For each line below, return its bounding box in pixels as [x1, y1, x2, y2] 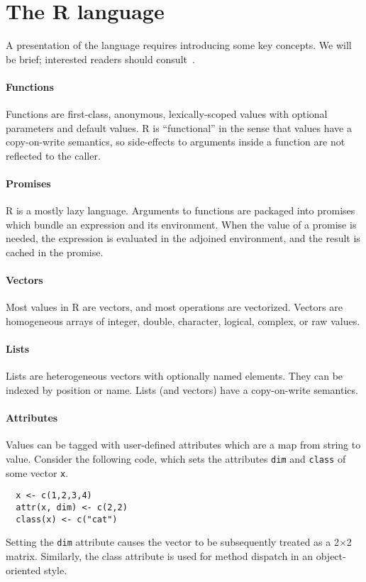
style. [44, 562, 67, 577]
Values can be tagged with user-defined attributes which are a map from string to [6, 437, 361, 452]
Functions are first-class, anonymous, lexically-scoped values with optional [6, 106, 328, 121]
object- [316, 548, 346, 563]
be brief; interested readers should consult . [6, 51, 195, 66]
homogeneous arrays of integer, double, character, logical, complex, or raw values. [6, 314, 360, 329]
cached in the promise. [6, 245, 104, 260]
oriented [6, 562, 41, 577]
